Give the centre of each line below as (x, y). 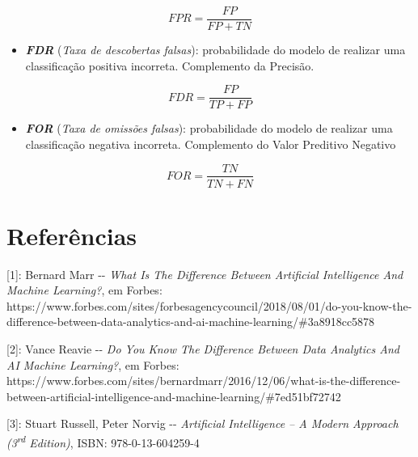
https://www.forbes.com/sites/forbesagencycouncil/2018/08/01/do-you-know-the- (209, 305)
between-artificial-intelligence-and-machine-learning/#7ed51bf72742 (174, 396)
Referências (72, 235)
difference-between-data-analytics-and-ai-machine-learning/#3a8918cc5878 (191, 322)
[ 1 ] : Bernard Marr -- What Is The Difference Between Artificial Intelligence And (205, 274)
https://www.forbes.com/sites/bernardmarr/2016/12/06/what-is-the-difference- (204, 381)
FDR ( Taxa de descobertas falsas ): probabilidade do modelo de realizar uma (215, 50)
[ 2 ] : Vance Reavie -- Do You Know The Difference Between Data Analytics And (203, 349)
